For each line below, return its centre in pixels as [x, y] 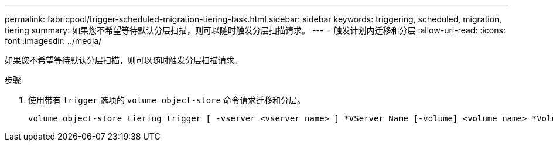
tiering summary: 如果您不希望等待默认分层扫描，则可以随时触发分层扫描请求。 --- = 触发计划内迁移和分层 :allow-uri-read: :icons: [255, 30]
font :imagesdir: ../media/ [53, 41]
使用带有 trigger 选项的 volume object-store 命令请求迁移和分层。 [167, 100]
